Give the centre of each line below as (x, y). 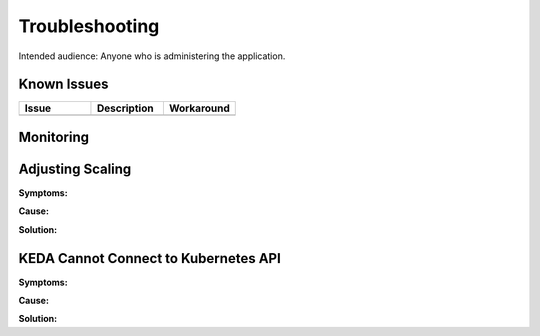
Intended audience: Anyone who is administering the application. (152, 56)
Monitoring (54, 136)
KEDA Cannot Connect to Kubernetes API (150, 258)
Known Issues (63, 84)
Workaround (199, 108)
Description (125, 108)
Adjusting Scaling (75, 168)
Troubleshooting (89, 26)
